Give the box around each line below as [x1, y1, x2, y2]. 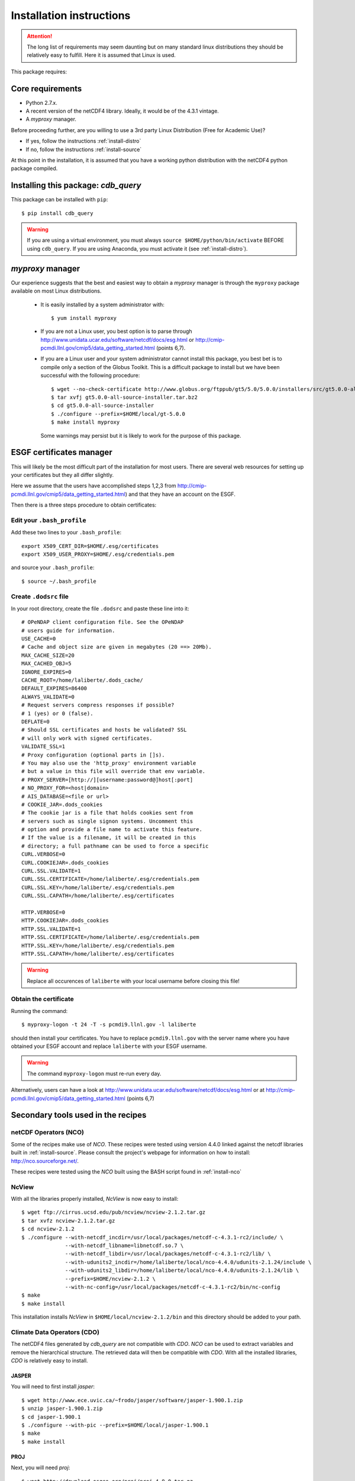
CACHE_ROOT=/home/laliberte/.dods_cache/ [21, 677, 143, 684]
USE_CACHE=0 [21, 636, 56, 642]
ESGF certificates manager [11, 447, 112, 457]
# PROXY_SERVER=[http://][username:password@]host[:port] [21, 776, 193, 783]
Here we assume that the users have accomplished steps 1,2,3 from [11, 482, 177, 489]
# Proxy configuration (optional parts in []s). [21, 751, 165, 758]
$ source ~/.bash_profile [21, 578, 97, 585]
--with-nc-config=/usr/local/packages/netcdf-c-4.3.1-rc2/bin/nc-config [65, 1283, 280, 1290]
